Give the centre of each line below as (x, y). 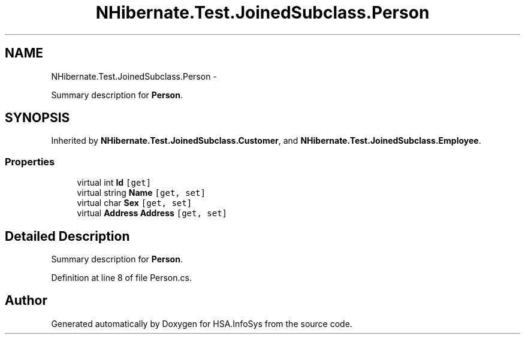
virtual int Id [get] (114, 183)
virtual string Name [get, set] (141, 193)
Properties (30, 161)
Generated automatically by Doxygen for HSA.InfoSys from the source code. (202, 323)
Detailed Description (67, 236)
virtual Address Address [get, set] (152, 213)
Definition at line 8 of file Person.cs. (121, 278)
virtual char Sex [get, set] (135, 203)
